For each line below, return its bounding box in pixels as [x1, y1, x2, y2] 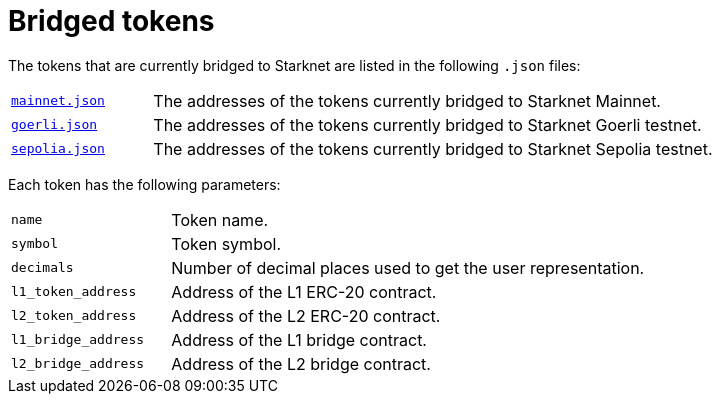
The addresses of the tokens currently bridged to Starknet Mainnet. [153, 90, 661, 111]
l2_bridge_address [11, 356, 145, 372]
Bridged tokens [8, 4, 215, 38]
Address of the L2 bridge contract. [171, 353, 431, 374]
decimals [11, 260, 74, 276]
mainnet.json [11, 93, 105, 109]
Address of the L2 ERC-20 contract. [171, 305, 441, 326]
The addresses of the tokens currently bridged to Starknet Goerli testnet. [153, 114, 702, 135]
